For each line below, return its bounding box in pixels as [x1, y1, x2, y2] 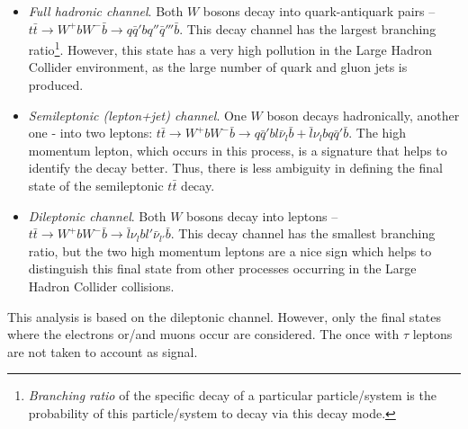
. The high [348, 123, 407, 142]
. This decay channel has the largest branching [179, 19, 436, 38]
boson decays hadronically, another [266, 105, 460, 124]
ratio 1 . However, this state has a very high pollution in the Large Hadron [28, 38, 433, 58]
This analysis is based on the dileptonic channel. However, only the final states [7, 307, 442, 326]
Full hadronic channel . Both [28, 2, 184, 20]
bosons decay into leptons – [186, 206, 338, 225]
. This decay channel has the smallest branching [170, 224, 436, 243]
